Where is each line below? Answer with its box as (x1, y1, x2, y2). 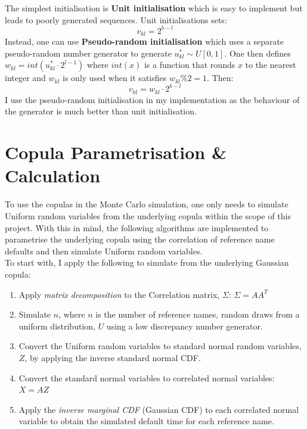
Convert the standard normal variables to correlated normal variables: (18, 371, 275, 384)
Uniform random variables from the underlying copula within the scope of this (5, 209, 291, 222)
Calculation (5, 163, 101, 188)
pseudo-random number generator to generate (5, 46, 172, 59)
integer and (5, 71, 46, 84)
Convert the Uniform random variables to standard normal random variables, (18, 340, 302, 352)
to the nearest (245, 58, 296, 71)
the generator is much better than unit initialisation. (5, 105, 197, 117)
